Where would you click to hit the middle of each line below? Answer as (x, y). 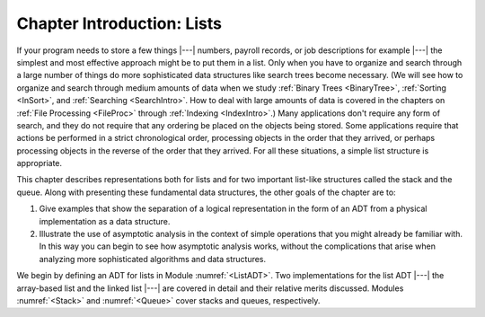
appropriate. (40, 163)
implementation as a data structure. (105, 221)
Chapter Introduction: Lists (119, 23)
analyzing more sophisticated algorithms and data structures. (153, 259)
